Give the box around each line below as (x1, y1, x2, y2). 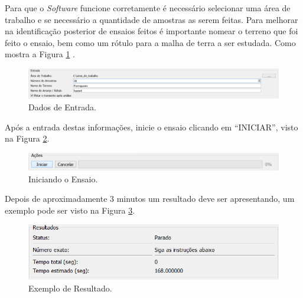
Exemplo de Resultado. (28, 281, 112, 294)
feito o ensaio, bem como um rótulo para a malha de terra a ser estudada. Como (5, 36, 296, 48)
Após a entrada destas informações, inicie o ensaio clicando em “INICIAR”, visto (5, 120, 298, 133)
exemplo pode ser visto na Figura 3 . (5, 204, 135, 216)
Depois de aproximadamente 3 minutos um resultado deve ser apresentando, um (5, 192, 295, 205)
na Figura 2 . (5, 132, 50, 145)
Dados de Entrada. (28, 100, 96, 113)
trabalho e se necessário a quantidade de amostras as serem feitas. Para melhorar (5, 13, 298, 25)
